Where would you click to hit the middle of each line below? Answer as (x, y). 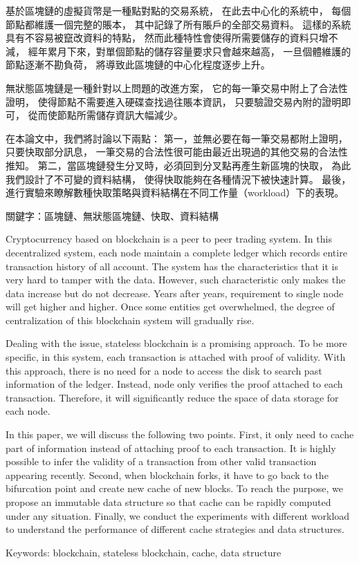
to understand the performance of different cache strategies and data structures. (175, 529)
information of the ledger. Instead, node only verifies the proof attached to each (174, 384)
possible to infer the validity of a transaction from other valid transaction (161, 461)
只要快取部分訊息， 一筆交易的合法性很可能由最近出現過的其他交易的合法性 (177, 152)
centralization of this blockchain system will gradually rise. (130, 320)
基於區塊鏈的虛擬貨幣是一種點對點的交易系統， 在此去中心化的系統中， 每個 (178, 10)
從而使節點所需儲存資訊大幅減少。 (105, 115)
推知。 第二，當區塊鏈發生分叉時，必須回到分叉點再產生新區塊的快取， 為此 (178, 165)
